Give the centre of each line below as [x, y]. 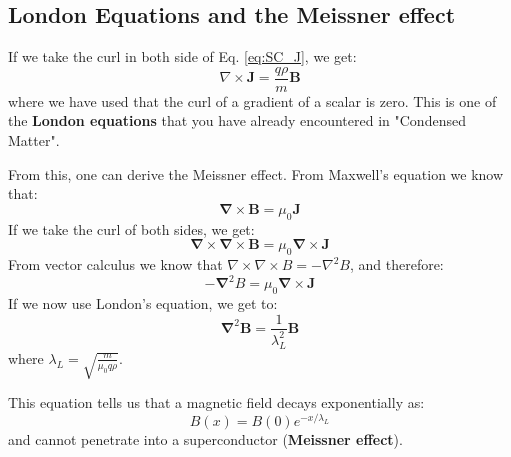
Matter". [34, 140]
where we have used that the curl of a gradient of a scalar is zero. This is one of [252, 100]
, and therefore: [396, 264]
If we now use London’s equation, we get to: [143, 302]
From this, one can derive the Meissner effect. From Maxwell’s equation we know [256, 173]
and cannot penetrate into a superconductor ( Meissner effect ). [205, 438]
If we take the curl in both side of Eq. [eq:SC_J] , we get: [182, 56]
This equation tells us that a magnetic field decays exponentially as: [216, 401]
